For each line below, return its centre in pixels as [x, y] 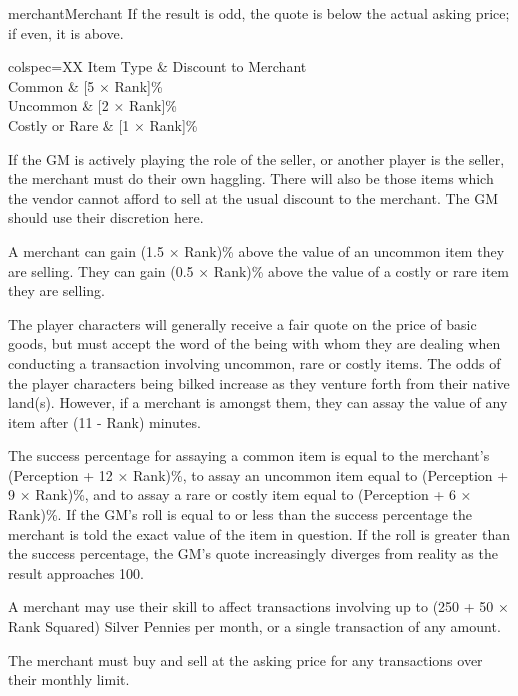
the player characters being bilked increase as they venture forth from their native [259, 382]
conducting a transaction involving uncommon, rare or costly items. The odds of [254, 362]
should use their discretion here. [106, 217]
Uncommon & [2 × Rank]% [92, 105]
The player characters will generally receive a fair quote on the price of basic [242, 323]
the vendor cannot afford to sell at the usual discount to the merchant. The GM [253, 197]
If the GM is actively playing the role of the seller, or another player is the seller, [256, 158]
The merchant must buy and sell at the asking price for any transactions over [245, 659]
